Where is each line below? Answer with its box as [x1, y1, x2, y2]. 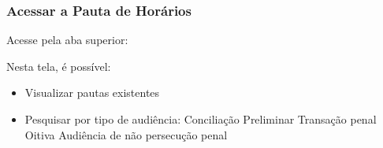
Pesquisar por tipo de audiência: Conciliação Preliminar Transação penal [24, 111, 377, 127]
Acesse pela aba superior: [6, 31, 128, 48]
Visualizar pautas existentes [24, 84, 160, 101]
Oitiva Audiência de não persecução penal [24, 126, 228, 142]
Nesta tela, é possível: [6, 57, 111, 74]
